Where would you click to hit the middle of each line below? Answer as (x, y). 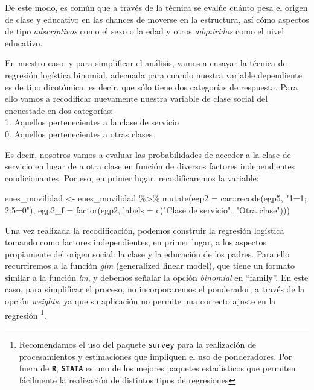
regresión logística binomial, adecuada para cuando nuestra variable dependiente (154, 74)
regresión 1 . (26, 314)
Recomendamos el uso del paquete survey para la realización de (137, 344)
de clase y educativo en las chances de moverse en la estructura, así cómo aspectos (157, 19)
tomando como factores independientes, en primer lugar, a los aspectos (136, 242)
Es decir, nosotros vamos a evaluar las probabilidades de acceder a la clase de (148, 154)
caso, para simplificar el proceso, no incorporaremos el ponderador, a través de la (155, 289)
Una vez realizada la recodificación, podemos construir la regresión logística (145, 230)
